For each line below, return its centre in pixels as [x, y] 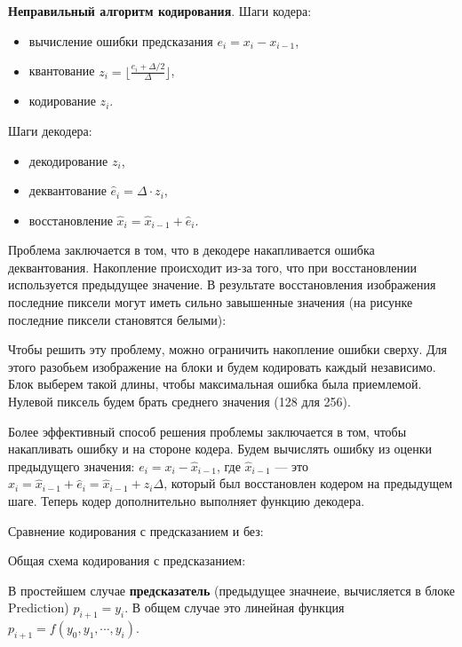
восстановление [71, 220]
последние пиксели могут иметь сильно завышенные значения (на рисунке [211, 302]
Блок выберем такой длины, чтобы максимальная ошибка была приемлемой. [215, 384]
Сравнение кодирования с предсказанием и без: [136, 530]
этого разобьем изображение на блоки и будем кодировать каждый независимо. [222, 366]
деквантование [68, 190]
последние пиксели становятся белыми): [117, 319]
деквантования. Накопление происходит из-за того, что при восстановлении [212, 267]
